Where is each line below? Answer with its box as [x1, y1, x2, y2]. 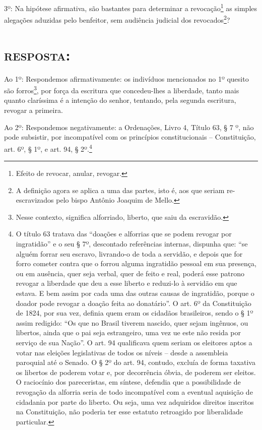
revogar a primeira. [4, 105, 63, 115]
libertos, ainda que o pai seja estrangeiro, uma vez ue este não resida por [16, 327, 241, 338]
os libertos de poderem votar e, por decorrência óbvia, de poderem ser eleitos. [16, 366, 256, 377]
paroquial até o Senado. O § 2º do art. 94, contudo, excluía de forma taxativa [16, 357, 255, 367]
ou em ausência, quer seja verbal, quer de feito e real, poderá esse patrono [16, 268, 244, 278]
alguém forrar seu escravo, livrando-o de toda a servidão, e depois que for [16, 248, 243, 259]
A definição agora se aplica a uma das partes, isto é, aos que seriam [16, 185, 225, 195]
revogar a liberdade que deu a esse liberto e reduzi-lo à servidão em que [16, 278, 237, 288]
